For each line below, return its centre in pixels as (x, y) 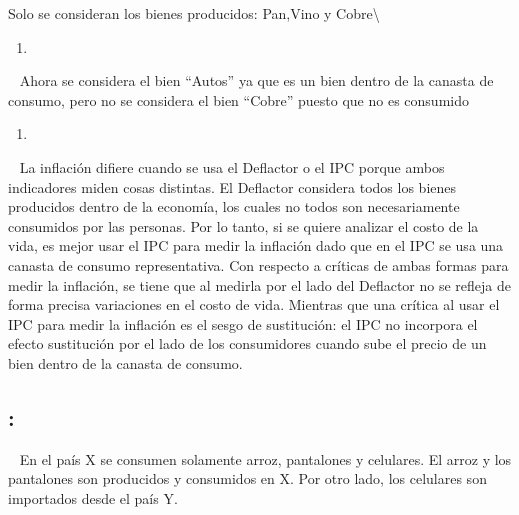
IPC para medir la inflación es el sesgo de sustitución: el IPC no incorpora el (243, 323)
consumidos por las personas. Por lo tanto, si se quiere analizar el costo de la (243, 225)
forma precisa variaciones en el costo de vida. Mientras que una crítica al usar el (254, 304)
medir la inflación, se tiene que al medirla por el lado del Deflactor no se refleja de (259, 284)
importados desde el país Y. (93, 497)
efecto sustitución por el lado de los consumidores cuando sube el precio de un (247, 343)
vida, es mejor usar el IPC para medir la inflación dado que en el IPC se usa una (256, 245)
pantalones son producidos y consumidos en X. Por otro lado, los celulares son (247, 478)
